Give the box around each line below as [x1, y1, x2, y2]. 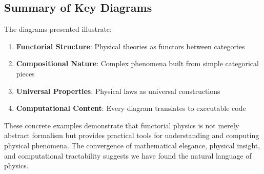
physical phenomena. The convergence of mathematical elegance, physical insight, [4, 140, 260, 150]
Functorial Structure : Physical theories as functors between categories [16, 41, 245, 51]
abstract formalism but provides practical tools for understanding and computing [4, 130, 259, 141]
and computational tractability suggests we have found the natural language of [4, 150, 252, 161]
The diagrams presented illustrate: [4, 24, 112, 34]
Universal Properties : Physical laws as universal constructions [16, 85, 220, 96]
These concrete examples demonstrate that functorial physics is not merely [4, 120, 239, 130]
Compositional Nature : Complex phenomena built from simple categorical [16, 58, 259, 69]
